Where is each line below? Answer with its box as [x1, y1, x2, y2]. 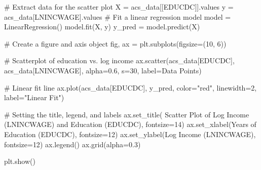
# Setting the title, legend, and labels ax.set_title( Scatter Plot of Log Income [4, 109, 249, 119]
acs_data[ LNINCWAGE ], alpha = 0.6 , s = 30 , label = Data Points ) [4, 65, 202, 75]
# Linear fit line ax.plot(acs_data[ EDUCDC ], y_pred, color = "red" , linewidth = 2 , [4, 82, 257, 93]
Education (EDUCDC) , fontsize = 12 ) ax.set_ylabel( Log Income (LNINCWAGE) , [4, 129, 256, 139]
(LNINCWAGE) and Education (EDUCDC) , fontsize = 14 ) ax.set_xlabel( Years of [4, 119, 256, 130]
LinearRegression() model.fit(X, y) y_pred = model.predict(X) [4, 21, 200, 32]
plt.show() [4, 156, 35, 166]
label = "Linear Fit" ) [4, 92, 64, 103]
